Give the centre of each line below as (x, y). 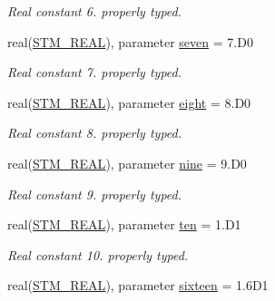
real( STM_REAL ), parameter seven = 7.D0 (130, 41)
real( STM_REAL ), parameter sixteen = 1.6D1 (138, 285)
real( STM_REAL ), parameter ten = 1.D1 (124, 224)
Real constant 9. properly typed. (94, 194)
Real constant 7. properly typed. (94, 72)
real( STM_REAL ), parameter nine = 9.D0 (127, 163)
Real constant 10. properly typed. (98, 254)
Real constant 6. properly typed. (94, 11)
